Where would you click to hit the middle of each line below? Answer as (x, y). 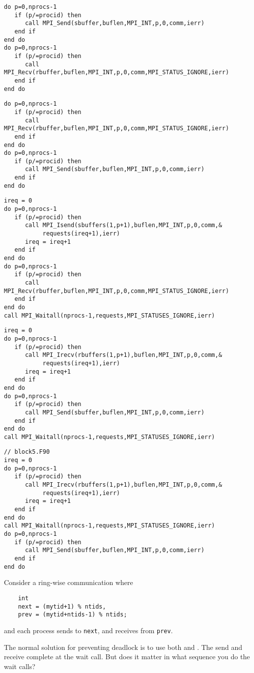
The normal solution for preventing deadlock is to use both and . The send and (123, 647)
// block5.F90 (27, 452)
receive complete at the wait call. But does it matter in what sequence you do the (127, 657)
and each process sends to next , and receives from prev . (88, 630)
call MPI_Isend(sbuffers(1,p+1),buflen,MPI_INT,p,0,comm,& (123, 225)
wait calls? (20, 666)
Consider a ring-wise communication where (69, 582)
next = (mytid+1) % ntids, (62, 606)
